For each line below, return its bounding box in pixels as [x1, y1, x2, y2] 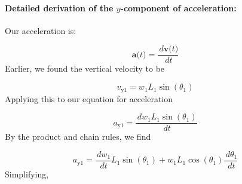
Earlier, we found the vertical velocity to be [5, 62, 165, 75]
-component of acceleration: [120, 1, 237, 14]
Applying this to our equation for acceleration [5, 92, 173, 105]
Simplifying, [5, 167, 49, 180]
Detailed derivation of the [5, 1, 114, 14]
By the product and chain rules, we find [5, 130, 151, 143]
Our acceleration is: [5, 24, 76, 36]
